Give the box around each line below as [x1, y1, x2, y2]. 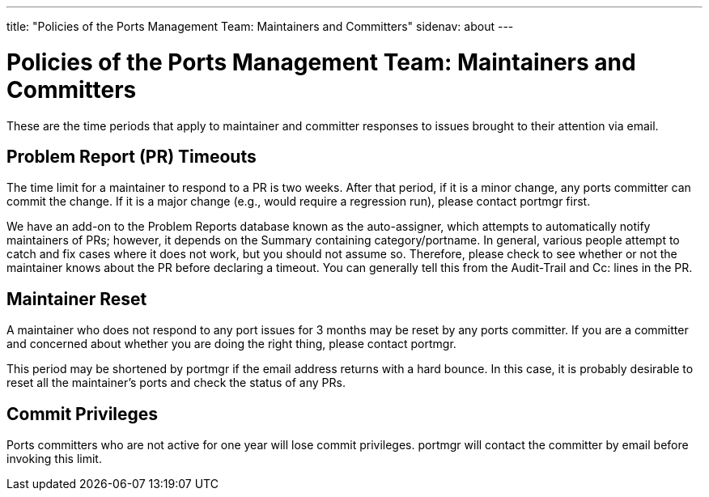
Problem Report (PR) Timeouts [6, 146, 257, 167]
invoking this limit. [6, 452, 102, 466]
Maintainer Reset [6, 288, 147, 309]
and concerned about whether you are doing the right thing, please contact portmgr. [6, 337, 456, 351]
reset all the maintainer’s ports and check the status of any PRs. [6, 376, 346, 390]
